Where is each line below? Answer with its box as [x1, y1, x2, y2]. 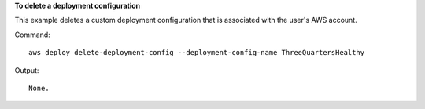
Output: [14, 65, 39, 74]
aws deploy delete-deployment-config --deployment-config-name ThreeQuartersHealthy [28, 48, 365, 57]
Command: [14, 30, 50, 39]
